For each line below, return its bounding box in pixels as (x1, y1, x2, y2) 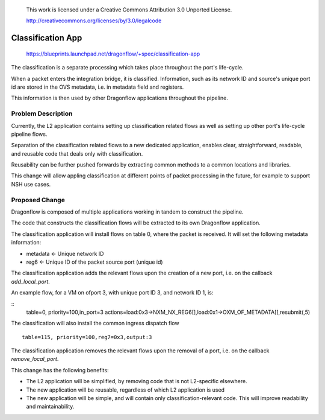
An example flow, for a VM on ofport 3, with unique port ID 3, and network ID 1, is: (11, 289, 214, 296)
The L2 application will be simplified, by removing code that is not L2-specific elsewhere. (26, 378, 247, 385)
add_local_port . (11, 278, 51, 285)
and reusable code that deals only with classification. (11, 150, 143, 157)
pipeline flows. (11, 130, 48, 138)
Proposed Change (11, 196, 66, 204)
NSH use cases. (11, 180, 51, 188)
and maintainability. (26, 403, 75, 410)
